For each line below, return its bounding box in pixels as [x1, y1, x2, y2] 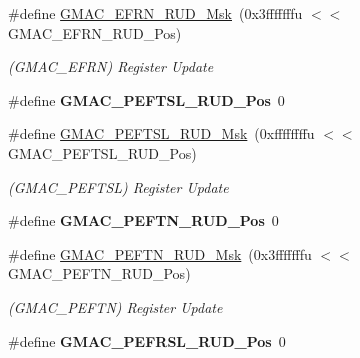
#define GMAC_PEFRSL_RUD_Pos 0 [8, 330, 286, 351]
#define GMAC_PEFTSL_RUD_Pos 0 [8, 89, 285, 110]
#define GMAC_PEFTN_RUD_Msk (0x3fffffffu [8, 243, 312, 264]
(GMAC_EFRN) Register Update [8, 56, 214, 77]
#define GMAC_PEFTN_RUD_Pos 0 [8, 210, 279, 231]
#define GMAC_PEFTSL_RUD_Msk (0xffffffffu [8, 123, 315, 144]
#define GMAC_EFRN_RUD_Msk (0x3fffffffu [8, 3, 303, 23]
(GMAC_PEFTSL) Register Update [8, 176, 229, 197]
